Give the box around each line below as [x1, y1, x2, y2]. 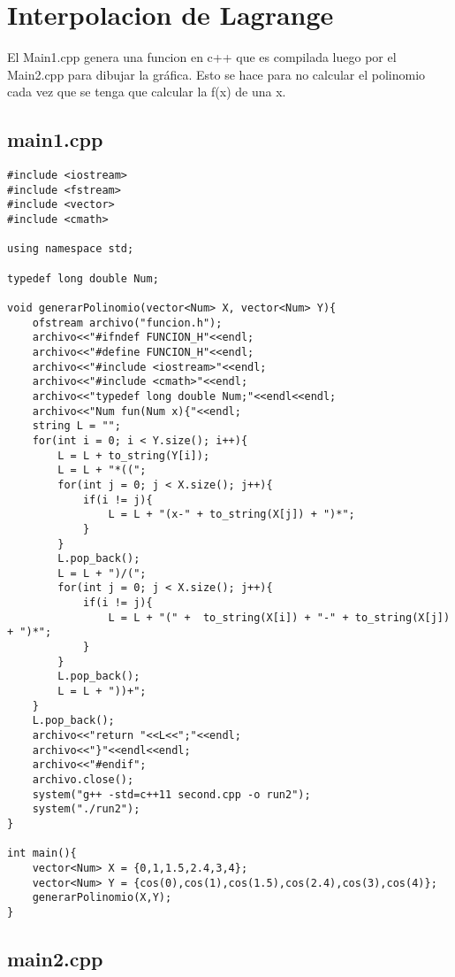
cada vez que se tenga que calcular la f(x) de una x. [7, 82, 286, 101]
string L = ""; [32, 419, 121, 433]
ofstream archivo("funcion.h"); [32, 316, 223, 329]
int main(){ [7, 847, 77, 860]
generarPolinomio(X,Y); [32, 891, 172, 904]
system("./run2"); [32, 803, 140, 816]
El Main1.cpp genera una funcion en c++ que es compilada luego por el [7, 48, 397, 66]
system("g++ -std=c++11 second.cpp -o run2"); [32, 788, 311, 801]
